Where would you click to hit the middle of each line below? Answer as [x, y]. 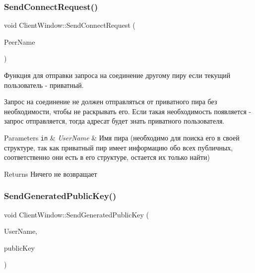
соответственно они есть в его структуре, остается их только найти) [107, 157]
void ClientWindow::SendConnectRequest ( [70, 25]
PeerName [20, 41]
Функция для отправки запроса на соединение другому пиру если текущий [117, 75]
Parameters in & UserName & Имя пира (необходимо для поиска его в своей [122, 137]
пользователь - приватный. [44, 85]
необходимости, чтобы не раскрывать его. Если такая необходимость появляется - [128, 111]
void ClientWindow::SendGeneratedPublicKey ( [77, 214]
